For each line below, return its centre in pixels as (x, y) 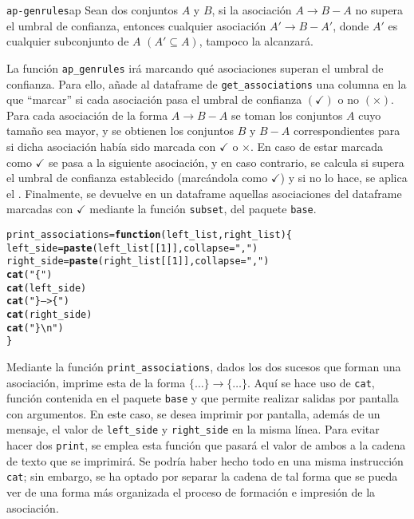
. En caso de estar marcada (317, 146)
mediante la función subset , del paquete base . (203, 209)
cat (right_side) (49, 314)
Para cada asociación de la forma (87, 115)
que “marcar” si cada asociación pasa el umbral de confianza (154, 99)
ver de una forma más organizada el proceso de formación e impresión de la (191, 492)
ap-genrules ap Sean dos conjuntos (93, 10)
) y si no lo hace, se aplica (344, 178)
